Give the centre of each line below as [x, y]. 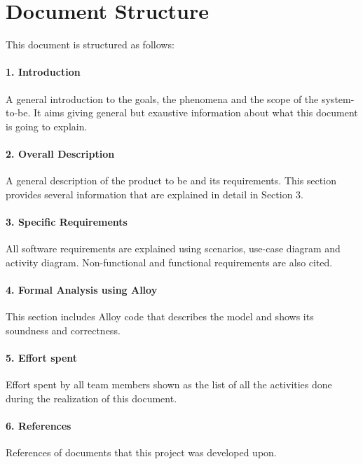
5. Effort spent [42, 357]
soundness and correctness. [63, 330]
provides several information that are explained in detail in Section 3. [155, 194]
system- [338, 98]
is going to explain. [47, 126]
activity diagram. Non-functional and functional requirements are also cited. [169, 262]
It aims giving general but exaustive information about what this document [196, 112]
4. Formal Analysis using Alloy [82, 289]
